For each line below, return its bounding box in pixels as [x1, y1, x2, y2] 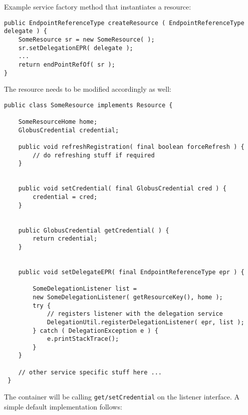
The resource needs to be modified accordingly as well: [4, 84, 171, 94]
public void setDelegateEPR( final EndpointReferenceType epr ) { [18, 268, 244, 276]
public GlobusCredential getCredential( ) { [18, 227, 169, 234]
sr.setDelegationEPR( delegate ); [18, 44, 133, 52]
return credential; [33, 235, 98, 243]
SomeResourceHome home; [18, 118, 98, 126]
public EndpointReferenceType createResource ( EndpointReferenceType [4, 19, 244, 27]
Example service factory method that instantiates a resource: [4, 2, 191, 12]
